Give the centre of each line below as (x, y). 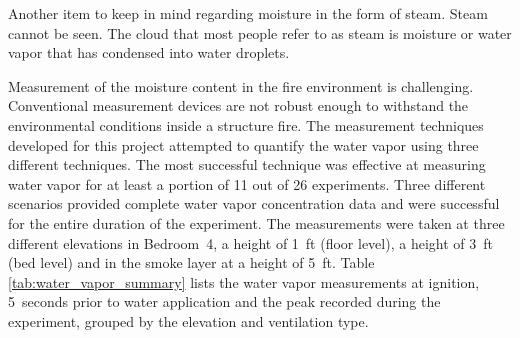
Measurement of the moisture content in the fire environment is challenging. (241, 85)
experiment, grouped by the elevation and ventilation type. (188, 320)
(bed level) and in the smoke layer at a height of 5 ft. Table (191, 262)
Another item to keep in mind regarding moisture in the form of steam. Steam (248, 13)
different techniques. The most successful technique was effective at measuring (247, 164)
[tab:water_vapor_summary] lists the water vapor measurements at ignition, (244, 281)
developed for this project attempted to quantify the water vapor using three (243, 144)
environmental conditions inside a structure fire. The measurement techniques (246, 124)
